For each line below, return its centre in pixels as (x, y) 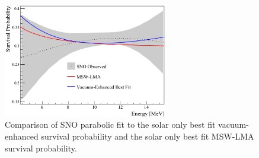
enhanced (22, 136)
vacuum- (234, 124)
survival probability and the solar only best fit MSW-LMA (148, 136)
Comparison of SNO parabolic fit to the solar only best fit (110, 124)
